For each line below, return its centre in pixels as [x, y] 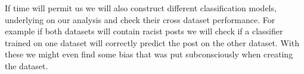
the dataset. [27, 65]
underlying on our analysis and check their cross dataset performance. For [140, 19]
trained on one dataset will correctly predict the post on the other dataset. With [152, 42]
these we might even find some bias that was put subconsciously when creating [149, 54]
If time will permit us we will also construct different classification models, [141, 8]
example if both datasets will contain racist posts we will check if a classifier [144, 31]
